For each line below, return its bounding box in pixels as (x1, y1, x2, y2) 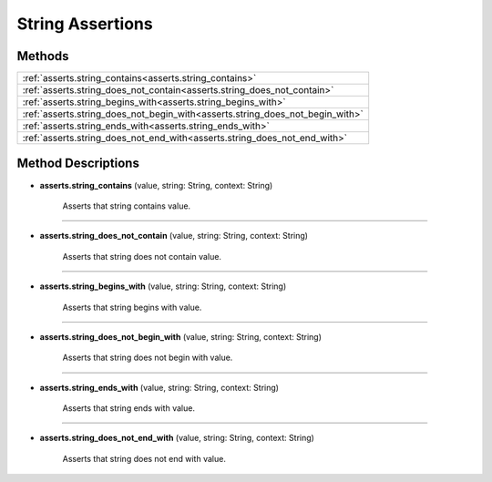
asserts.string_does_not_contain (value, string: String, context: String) (39, 231, 309, 241)
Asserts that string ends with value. (62, 403, 196, 414)
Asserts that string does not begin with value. (62, 352, 233, 364)
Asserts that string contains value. (62, 200, 191, 211)
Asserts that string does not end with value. (62, 453, 227, 464)
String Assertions (16, 14, 154, 34)
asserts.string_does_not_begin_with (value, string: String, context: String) (39, 331, 323, 342)
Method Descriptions (16, 156, 140, 171)
